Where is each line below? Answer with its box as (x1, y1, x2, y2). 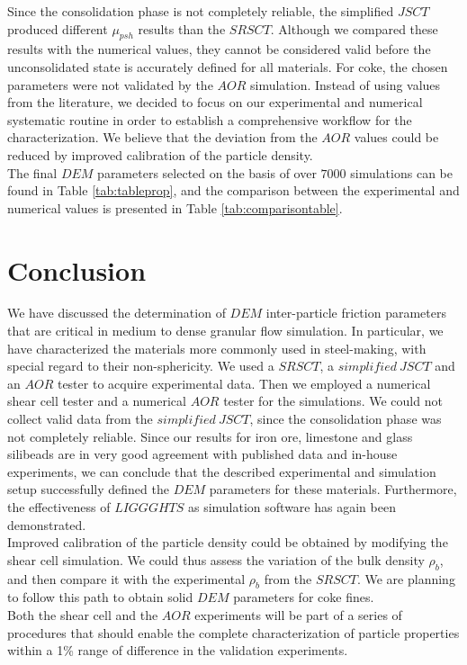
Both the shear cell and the (7, 605, 158, 624)
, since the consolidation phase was (249, 409, 442, 428)
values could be (354, 128, 439, 147)
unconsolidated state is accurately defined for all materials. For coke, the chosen (7, 57, 448, 76)
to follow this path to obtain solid (7, 588, 193, 607)
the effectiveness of (7, 497, 111, 516)
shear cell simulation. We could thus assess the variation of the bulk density (7, 550, 425, 569)
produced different (7, 19, 108, 38)
